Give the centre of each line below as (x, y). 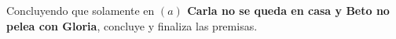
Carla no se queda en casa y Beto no (288, 10)
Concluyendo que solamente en (81, 10)
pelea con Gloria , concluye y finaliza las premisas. (132, 25)
